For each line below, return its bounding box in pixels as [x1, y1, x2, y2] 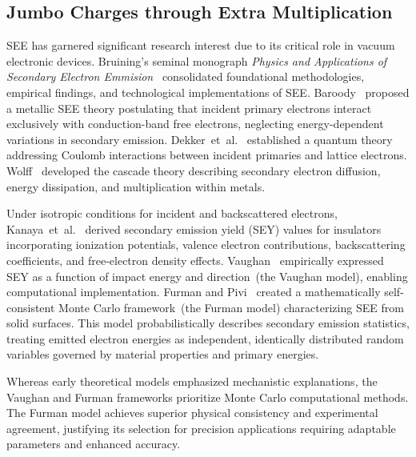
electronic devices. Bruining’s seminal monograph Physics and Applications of [6, 52, 387, 69]
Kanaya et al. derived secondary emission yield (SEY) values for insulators [6, 220, 382, 237]
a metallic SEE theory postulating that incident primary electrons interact [6, 99, 372, 116]
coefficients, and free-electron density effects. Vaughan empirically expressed [6, 251, 384, 268]
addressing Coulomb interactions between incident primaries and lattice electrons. [6, 146, 407, 163]
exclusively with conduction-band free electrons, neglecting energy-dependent [6, 115, 384, 132]
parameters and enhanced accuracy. [6, 435, 181, 452]
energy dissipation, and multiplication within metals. [6, 178, 266, 194]
